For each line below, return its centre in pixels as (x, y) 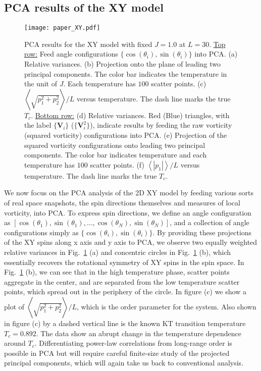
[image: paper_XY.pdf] (62, 28)
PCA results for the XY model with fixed (88, 44)
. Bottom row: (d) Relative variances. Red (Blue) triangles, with (130, 115)
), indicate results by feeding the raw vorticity (161, 125)
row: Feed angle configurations (71, 54)
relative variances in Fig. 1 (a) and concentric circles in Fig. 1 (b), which (118, 252)
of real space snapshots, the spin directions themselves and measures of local (122, 202)
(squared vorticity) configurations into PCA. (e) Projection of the (126, 135)
